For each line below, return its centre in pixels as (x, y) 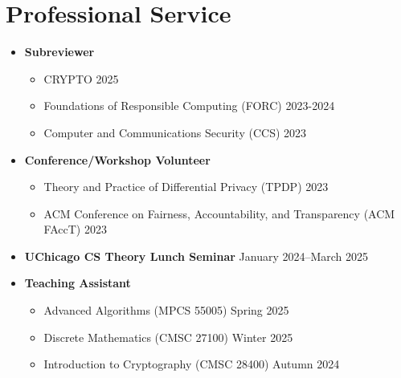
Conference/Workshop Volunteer (117, 159)
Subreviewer (59, 52)
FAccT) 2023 (75, 229)
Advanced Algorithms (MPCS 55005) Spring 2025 (166, 310)
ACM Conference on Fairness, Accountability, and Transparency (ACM (219, 213)
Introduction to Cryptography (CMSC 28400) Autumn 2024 (192, 364)
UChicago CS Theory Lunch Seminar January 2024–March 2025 (196, 256)
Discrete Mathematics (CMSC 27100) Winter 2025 (168, 337)
